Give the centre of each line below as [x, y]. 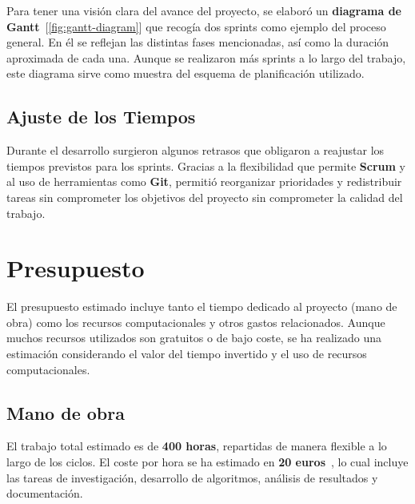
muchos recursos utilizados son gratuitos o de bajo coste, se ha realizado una [194, 338]
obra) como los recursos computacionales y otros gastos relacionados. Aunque [196, 322]
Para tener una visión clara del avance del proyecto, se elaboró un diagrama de [204, 10]
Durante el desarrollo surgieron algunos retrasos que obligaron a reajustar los [196, 150]
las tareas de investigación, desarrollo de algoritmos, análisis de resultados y [192, 477]
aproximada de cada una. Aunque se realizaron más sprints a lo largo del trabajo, [206, 57]
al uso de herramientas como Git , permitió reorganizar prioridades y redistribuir [204, 181]
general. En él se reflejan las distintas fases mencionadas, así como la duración [198, 42]
